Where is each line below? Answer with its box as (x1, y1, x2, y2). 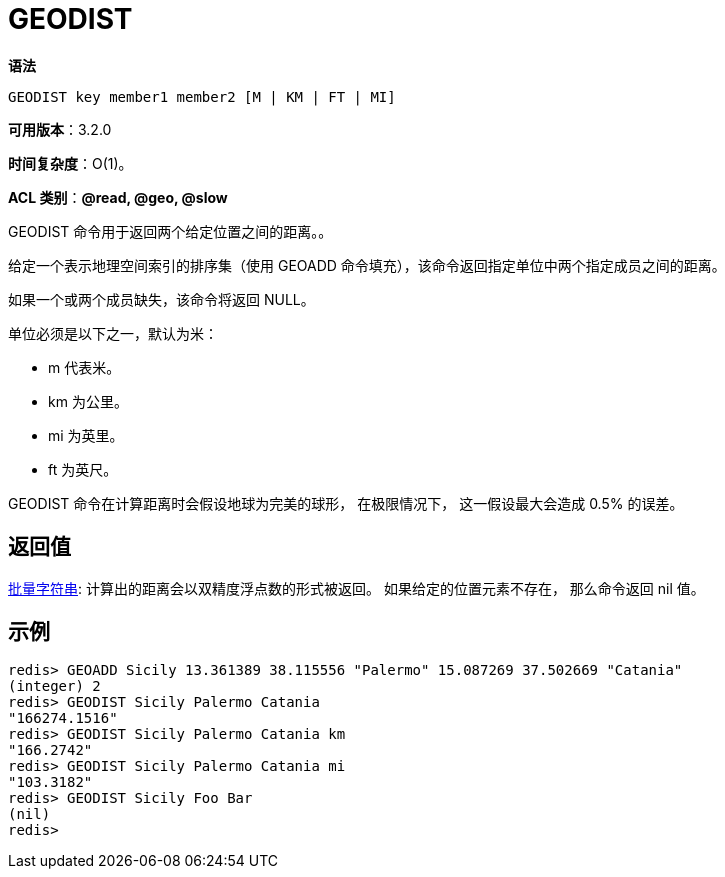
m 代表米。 (48, 358, 121, 376)
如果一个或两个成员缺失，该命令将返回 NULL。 (8, 290, 315, 308)
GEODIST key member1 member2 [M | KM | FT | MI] (8, 88, 396, 105)
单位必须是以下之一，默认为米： (8, 324, 218, 342)
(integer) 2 (8, 678, 101, 695)
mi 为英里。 (48, 426, 124, 444)
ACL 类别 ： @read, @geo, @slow (8, 188, 228, 206)
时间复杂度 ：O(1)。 (8, 154, 133, 172)
